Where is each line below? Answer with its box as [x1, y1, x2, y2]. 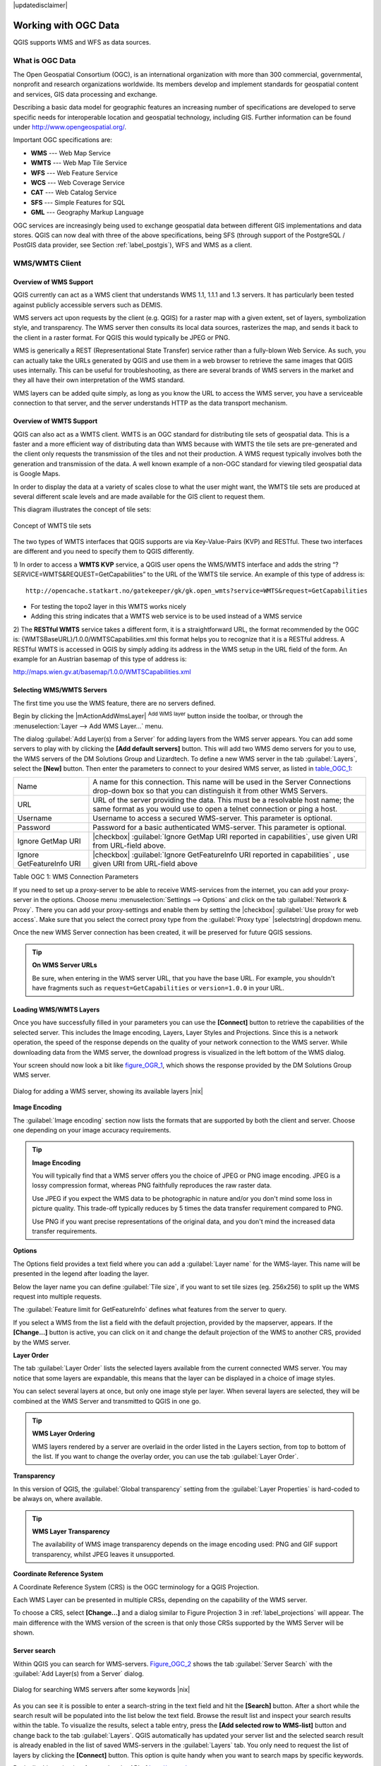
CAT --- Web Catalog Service [30, 188, 117, 197]
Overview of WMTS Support [13, 417, 98, 425]
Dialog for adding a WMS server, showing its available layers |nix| [13, 1086, 204, 1095]
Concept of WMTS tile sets [13, 521, 92, 530]
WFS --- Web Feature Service [30, 168, 118, 177]
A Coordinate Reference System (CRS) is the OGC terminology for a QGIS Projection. [13, 1582, 260, 1591]
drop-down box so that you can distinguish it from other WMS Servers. [92, 786, 328, 796]
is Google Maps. [13, 470, 61, 478]
